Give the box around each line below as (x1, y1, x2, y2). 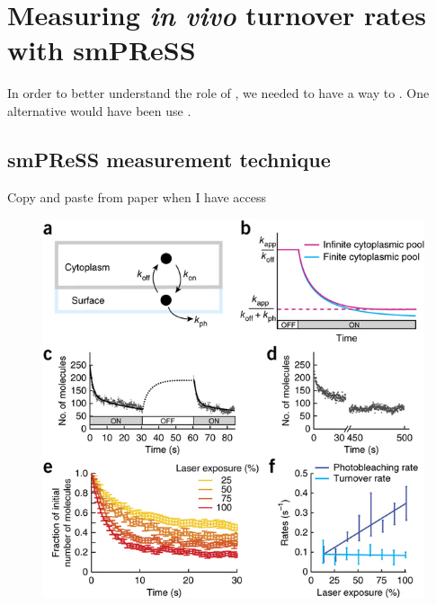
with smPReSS (7, 31, 196, 68)
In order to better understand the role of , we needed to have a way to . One (7, 84, 430, 102)
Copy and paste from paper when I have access (7, 187, 267, 206)
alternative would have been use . (7, 101, 191, 120)
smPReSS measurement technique (7, 145, 331, 173)
